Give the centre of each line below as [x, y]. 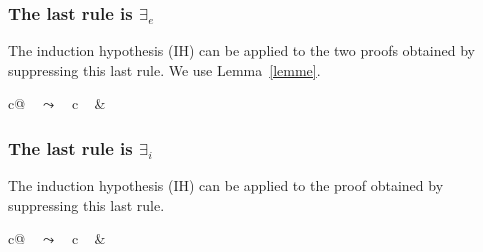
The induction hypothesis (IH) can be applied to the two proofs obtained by [241, 50]
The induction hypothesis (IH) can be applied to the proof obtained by [226, 185]
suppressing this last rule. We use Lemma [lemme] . [164, 69]
